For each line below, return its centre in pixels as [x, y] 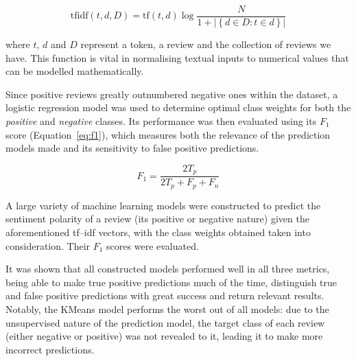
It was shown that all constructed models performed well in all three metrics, [168, 269]
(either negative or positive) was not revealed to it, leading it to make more [164, 336]
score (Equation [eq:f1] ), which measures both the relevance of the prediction [168, 134]
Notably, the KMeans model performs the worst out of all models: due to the [167, 308]
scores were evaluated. [153, 245]
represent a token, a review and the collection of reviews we [206, 44]
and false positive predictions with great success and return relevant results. [165, 295]
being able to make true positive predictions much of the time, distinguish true [171, 282]
